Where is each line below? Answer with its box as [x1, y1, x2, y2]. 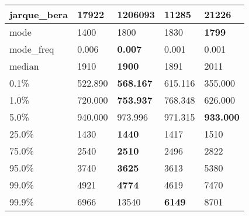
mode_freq [9, 42, 54, 56]
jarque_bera [9, 8, 68, 21]
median [9, 59, 39, 73]
